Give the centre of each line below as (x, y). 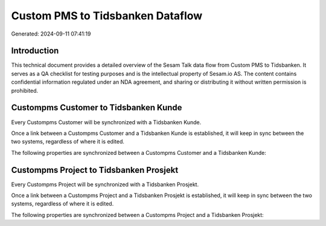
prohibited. (25, 90)
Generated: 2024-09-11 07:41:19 (51, 34)
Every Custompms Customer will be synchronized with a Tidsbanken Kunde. (106, 122)
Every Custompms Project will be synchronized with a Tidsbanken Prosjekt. (105, 184)
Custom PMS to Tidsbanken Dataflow (107, 16)
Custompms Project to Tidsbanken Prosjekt (95, 170)
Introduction (35, 51)
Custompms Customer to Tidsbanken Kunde (97, 108)
